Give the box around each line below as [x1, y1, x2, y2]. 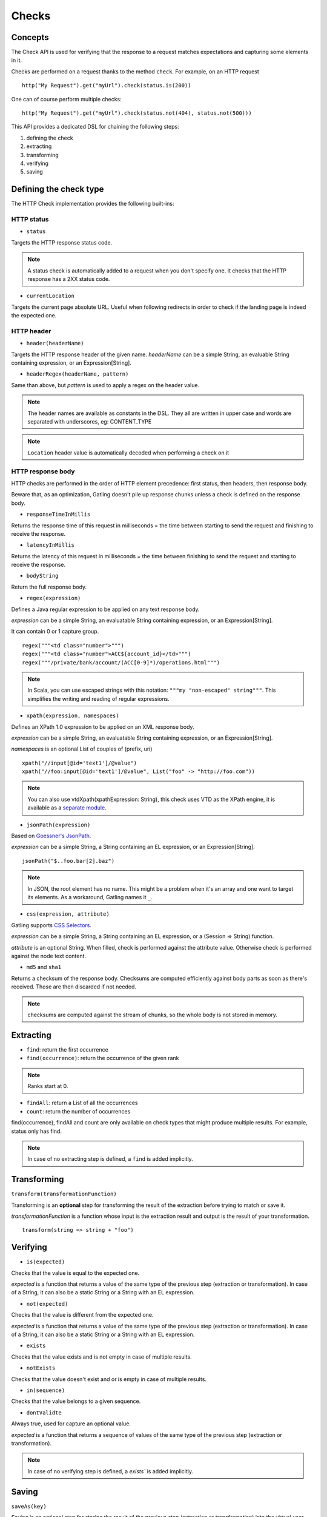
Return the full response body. [11, 583, 87, 590]
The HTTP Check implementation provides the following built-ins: [11, 200, 175, 208]
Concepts [11, 32, 49, 42]
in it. [11, 56, 22, 64]
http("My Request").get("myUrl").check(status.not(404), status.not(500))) [22, 110, 252, 117]
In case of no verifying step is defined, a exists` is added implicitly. [27, 1467, 194, 1475]
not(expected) [26, 1300, 68, 1307]
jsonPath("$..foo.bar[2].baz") [22, 857, 115, 864]
